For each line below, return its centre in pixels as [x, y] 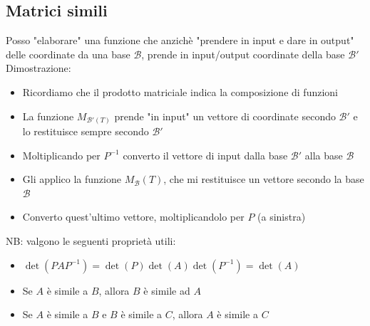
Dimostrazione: [38, 68]
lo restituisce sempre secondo [86, 131]
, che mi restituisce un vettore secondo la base [264, 179]
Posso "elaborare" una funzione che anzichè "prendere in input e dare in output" [180, 40]
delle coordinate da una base [68, 54]
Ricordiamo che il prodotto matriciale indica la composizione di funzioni [180, 91]
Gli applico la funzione [72, 179]
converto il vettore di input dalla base [205, 155]
